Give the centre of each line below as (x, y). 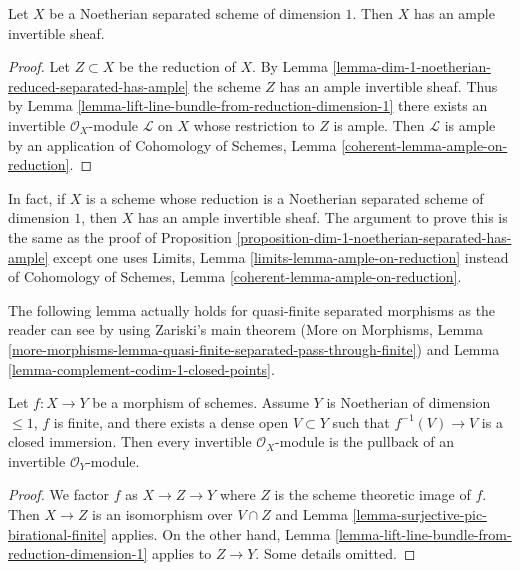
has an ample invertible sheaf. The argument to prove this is (322, 217)
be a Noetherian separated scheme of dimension (195, 13)
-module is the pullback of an (365, 441)
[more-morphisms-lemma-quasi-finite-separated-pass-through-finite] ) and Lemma (254, 348)
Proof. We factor (59, 494)
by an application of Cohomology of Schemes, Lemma (172, 144)
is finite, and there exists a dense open (171, 421)
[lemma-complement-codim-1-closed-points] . (141, 368)
